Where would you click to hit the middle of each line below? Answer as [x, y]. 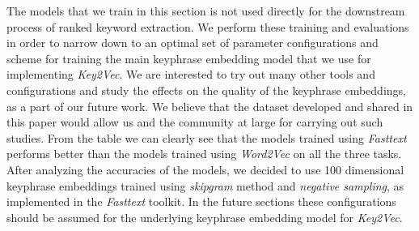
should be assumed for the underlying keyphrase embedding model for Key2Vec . [205, 217]
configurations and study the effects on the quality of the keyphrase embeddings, [206, 90]
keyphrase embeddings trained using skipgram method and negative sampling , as [205, 185]
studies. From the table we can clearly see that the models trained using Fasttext [207, 137]
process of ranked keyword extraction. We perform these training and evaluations [208, 26]
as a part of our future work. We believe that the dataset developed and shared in [210, 106]
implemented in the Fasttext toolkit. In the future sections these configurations [201, 201]
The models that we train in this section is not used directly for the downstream [206, 11]
